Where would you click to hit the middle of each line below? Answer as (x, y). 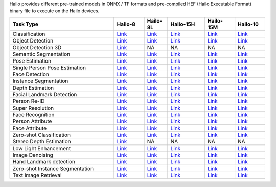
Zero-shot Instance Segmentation (53, 168)
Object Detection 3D (37, 47)
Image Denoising (33, 155)
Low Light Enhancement (42, 148)
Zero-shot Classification (42, 135)
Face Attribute (30, 128)
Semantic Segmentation (41, 54)
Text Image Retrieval (37, 175)
